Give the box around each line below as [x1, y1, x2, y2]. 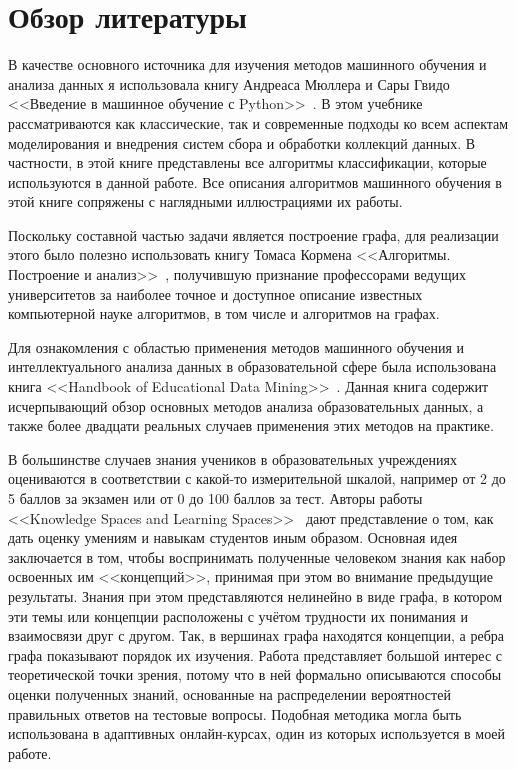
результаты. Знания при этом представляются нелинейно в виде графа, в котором [8, 585, 503, 606]
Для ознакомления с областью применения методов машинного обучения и [8, 336, 465, 357]
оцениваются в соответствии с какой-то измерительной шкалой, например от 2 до [8, 468, 506, 489]
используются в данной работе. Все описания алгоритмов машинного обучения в [8, 171, 502, 192]
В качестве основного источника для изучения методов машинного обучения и [8, 54, 487, 75]
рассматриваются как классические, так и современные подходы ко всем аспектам [8, 112, 509, 133]
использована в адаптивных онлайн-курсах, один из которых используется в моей [8, 723, 506, 744]
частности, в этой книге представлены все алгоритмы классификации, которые [8, 152, 487, 173]
